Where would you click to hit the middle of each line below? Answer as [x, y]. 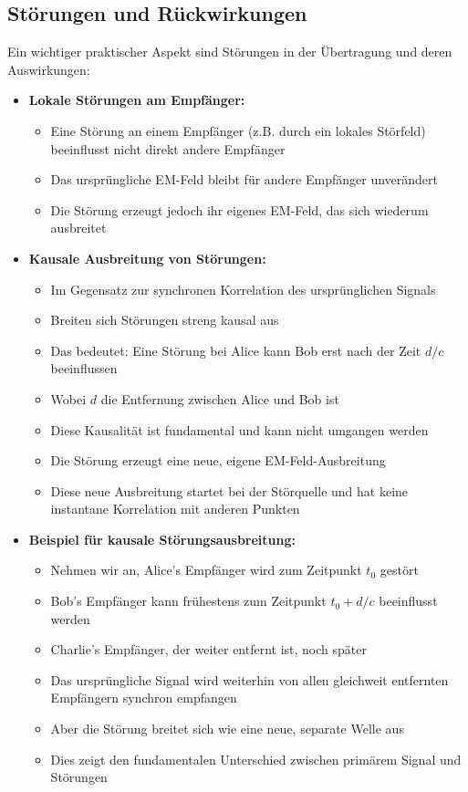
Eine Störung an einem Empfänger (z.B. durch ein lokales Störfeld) [238, 130]
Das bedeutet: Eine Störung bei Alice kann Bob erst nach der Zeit [236, 350]
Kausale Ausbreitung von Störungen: [147, 258]
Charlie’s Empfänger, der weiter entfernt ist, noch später [208, 649]
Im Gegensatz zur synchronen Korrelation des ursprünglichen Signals [243, 289]
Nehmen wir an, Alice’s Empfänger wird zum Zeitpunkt [206, 570]
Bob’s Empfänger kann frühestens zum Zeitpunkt [188, 601]
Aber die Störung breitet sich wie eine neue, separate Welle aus [227, 729]
